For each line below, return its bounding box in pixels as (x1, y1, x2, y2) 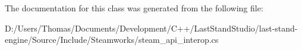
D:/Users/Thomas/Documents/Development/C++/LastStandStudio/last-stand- (5, 21, 298, 34)
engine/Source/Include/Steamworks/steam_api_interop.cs (5, 33, 219, 46)
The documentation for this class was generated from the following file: (5, 2, 263, 14)
